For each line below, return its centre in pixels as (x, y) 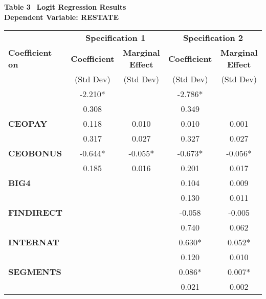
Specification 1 (116, 38)
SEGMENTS (35, 272)
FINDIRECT (36, 213)
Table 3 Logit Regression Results (65, 7)
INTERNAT (34, 242)
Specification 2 (213, 38)
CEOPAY (28, 124)
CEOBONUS (35, 153)
